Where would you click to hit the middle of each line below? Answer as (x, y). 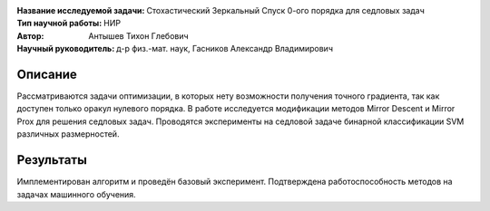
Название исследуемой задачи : (81, 10)
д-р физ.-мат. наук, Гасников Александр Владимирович (225, 49)
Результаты (52, 160)
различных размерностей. (68, 134)
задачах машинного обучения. (76, 194)
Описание (47, 74)
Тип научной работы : (59, 24)
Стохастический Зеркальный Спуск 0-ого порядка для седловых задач (286, 10)
